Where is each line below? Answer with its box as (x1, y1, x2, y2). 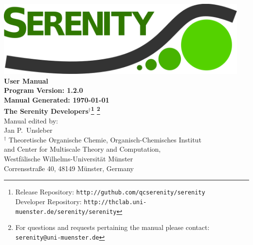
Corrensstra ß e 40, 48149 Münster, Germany (4, 163, 134, 173)
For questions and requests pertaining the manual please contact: (15, 222, 210, 232)
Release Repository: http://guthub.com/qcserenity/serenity (15, 187, 205, 197)
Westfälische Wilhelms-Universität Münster (4, 154, 133, 163)
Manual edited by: (4, 115, 58, 125)
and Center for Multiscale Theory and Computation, (4, 144, 161, 154)
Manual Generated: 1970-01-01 (4, 94, 109, 105)
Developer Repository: (15, 196, 82, 206)
